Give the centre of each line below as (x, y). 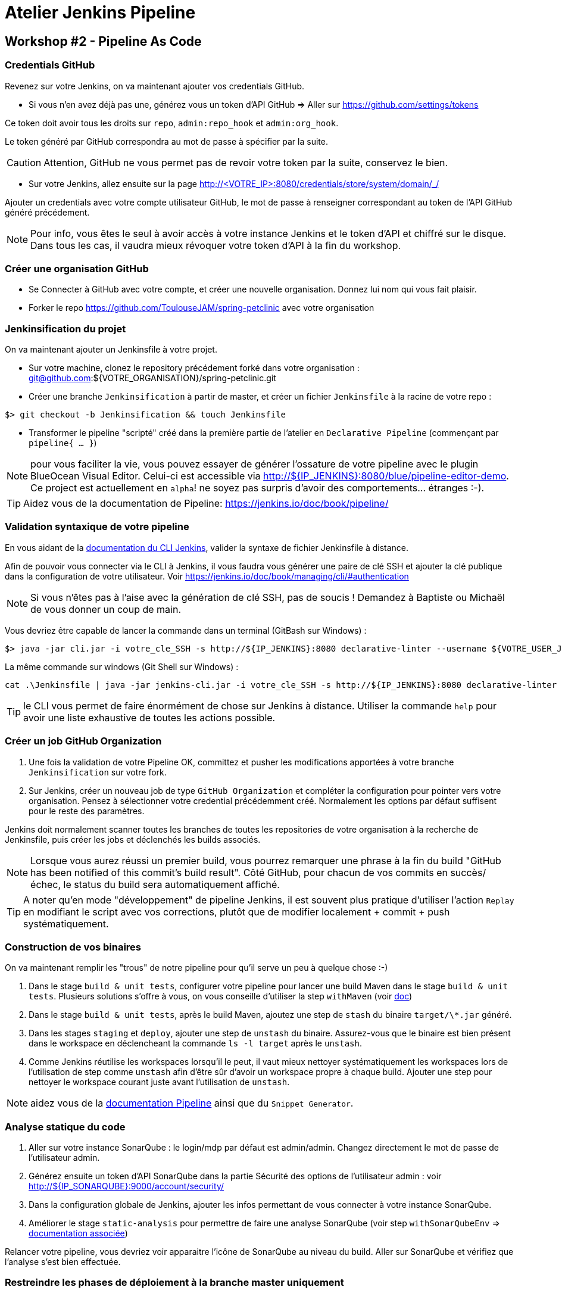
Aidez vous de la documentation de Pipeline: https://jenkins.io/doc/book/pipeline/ (206, 504)
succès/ (468, 872)
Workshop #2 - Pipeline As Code (103, 41)
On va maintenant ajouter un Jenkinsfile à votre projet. (111, 350)
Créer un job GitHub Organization (83, 741)
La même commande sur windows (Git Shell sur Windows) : (122, 666)
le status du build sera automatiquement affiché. (171, 884)
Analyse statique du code (65, 1127)
